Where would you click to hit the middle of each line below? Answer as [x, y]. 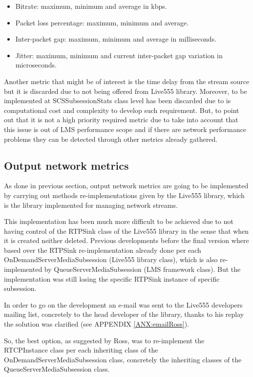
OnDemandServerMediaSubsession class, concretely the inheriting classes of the [123, 359]
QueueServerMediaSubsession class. [57, 369]
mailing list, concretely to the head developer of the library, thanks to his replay [124, 314]
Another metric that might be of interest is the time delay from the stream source [127, 81]
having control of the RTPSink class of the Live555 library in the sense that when [126, 231]
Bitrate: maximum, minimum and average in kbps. [91, 6]
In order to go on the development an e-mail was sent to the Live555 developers [123, 304]
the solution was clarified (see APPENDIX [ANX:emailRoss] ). [97, 324]
